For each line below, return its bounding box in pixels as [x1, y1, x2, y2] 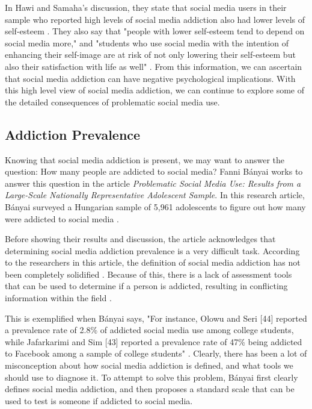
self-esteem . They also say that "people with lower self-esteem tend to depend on [5, 25, 305, 37]
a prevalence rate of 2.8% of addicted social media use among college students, [5, 323, 294, 336]
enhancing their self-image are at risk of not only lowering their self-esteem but [5, 48, 296, 61]
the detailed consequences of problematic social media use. [5, 95, 220, 108]
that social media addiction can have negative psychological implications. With [5, 72, 296, 84]
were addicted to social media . [5, 212, 119, 225]
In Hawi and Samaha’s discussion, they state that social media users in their [5, 1, 287, 13]
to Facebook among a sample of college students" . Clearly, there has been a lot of [5, 347, 307, 360]
